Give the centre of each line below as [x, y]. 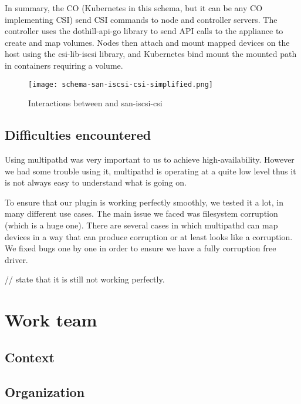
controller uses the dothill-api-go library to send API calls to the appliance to [144, 31]
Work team [51, 320]
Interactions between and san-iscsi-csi [95, 103]
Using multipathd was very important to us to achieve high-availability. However [150, 159]
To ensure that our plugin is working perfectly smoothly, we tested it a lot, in [144, 202]
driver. [16, 259]
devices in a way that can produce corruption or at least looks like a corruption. [149, 236]
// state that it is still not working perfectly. [85, 279]
